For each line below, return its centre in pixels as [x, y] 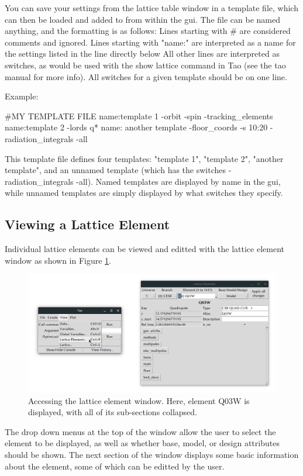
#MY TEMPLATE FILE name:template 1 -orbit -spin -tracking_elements [139, 115]
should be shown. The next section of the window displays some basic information [152, 454]
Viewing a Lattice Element [87, 224]
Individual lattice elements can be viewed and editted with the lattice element [144, 249]
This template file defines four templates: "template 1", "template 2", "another [144, 158]
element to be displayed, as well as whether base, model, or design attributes [142, 443]
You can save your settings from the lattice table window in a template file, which [151, 8]
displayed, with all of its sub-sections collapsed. [113, 412]
